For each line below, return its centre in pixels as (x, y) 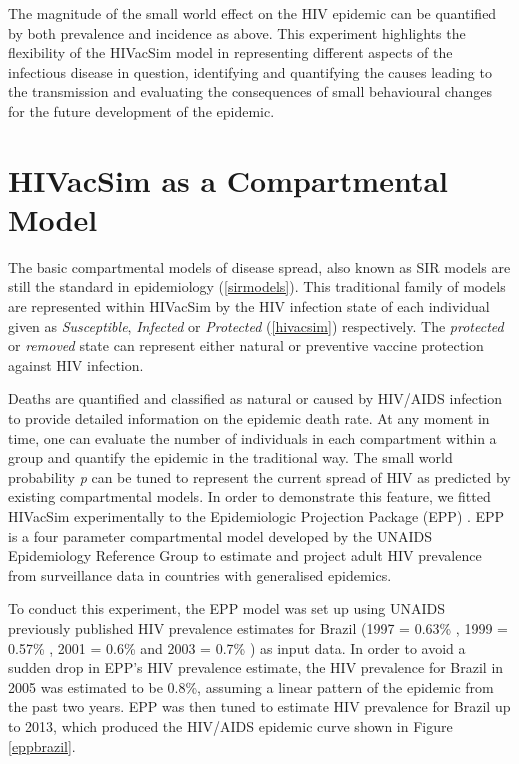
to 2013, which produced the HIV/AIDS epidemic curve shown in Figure (230, 725)
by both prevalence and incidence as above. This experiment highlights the (237, 32)
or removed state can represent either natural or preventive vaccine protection (246, 345)
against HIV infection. (76, 364)
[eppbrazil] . (42, 745)
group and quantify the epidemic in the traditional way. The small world (230, 457)
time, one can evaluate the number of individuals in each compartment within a (252, 437)
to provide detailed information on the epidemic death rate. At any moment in (249, 418)
